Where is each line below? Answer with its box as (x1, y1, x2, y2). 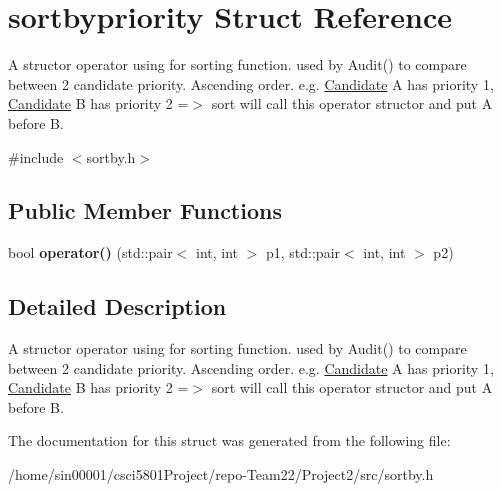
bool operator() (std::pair (8, 242, 173, 263)
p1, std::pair (266, 242, 341, 263)
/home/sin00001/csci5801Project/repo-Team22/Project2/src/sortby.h (8, 464, 434, 485)
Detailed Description (8, 291, 227, 322)
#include (8, 146, 64, 167)
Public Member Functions (8, 195, 282, 226)
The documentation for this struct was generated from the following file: (8, 430, 451, 451)
